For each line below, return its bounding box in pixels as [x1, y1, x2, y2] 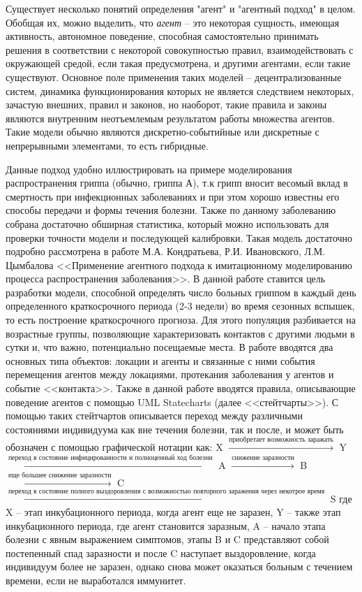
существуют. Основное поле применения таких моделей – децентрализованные [6, 69, 342, 84]
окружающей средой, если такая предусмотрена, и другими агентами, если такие [6, 56, 351, 71]
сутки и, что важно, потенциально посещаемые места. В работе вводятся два [6, 340, 333, 354]
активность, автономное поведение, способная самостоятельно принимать [6, 29, 319, 43]
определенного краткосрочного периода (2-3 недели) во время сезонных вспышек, [6, 298, 355, 313]
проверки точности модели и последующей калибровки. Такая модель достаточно [6, 230, 353, 245]
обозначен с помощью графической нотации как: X [6, 440, 223, 454]
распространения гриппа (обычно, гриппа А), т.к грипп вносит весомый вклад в [6, 175, 348, 190]
